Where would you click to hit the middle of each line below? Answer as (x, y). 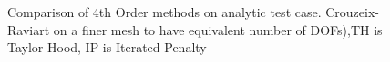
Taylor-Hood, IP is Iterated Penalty (107, 47)
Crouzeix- (353, 12)
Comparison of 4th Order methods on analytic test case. (164, 12)
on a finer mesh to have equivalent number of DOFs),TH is (218, 29)
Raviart (29, 29)
